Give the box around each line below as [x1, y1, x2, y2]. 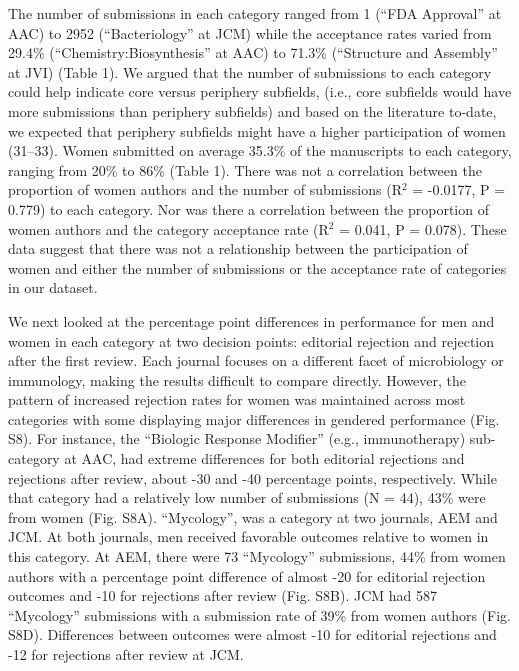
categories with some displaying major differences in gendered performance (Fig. [8, 408, 500, 429]
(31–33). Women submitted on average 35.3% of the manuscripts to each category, [8, 140, 512, 161]
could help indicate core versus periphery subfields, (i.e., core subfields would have [8, 81, 512, 102]
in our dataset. [8, 277, 98, 298]
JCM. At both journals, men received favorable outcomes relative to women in [8, 526, 489, 547]
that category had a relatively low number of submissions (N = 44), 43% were [8, 487, 486, 508]
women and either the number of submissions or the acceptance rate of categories [8, 257, 507, 278]
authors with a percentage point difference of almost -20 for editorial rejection [8, 565, 486, 586]
